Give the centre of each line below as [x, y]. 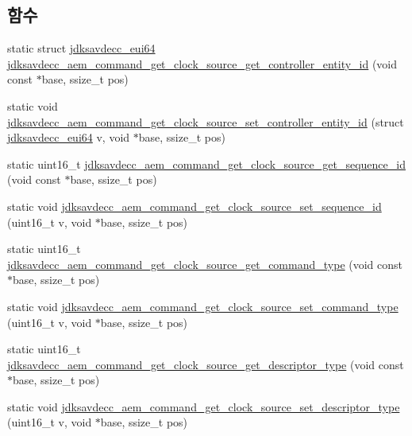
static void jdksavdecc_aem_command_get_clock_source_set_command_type [203, 306]
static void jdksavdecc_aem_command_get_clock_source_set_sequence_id [194, 206]
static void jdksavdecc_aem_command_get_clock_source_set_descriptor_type [204, 406]
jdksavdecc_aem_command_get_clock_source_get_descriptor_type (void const [206, 364]
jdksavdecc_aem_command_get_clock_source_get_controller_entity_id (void [202, 63]
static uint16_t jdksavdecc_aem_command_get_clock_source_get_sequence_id [206, 163]
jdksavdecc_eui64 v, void [69, 137]
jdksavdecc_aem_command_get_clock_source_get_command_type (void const [205, 264]
